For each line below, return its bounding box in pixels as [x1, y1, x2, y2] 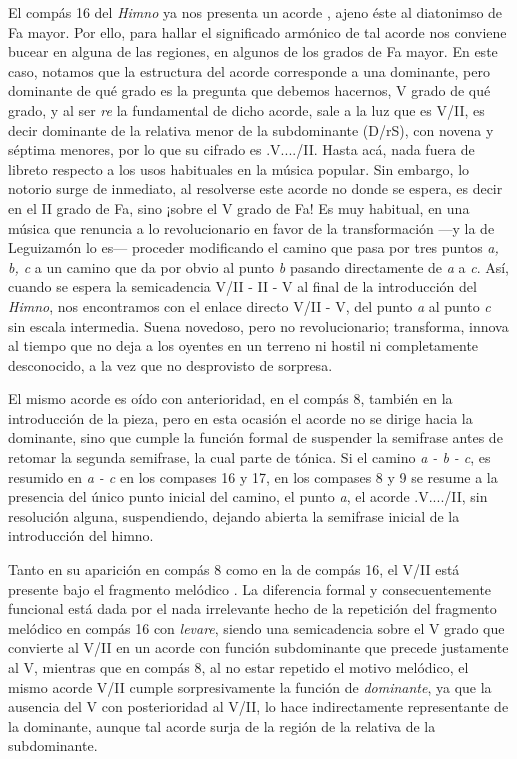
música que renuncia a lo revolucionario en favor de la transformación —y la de [8, 217, 495, 238]
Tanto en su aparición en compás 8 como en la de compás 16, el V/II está [8, 559, 460, 580]
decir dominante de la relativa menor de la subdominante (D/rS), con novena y [8, 119, 494, 140]
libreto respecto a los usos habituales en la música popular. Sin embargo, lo [8, 158, 470, 179]
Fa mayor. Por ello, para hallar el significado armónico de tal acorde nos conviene [8, 21, 507, 42]
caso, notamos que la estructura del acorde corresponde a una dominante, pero [8, 60, 490, 81]
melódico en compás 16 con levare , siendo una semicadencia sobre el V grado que [8, 617, 505, 638]
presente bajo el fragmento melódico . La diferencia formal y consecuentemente [8, 578, 492, 599]
